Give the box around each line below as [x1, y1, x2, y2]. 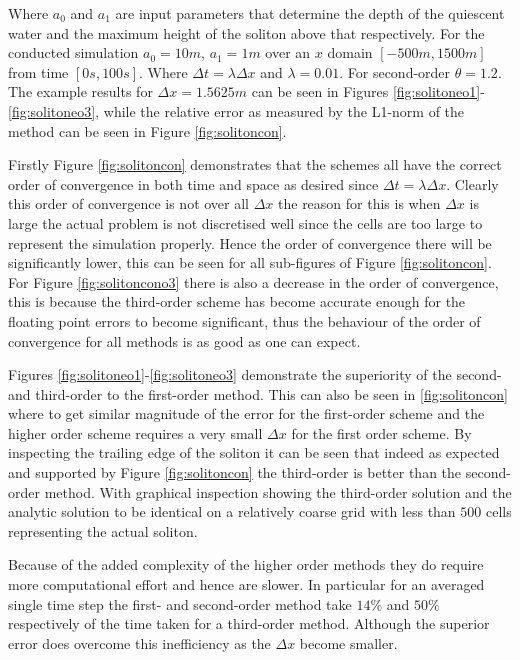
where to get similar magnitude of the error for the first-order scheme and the [8, 403, 485, 424]
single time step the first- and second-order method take [8, 593, 352, 614]
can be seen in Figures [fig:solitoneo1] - [251, 81, 485, 102]
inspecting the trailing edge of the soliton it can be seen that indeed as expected [8, 442, 500, 463]
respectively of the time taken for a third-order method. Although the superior [8, 613, 490, 634]
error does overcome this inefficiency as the [8, 632, 271, 653]
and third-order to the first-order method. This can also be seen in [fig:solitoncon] [8, 383, 508, 404]
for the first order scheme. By [291, 422, 472, 443]
